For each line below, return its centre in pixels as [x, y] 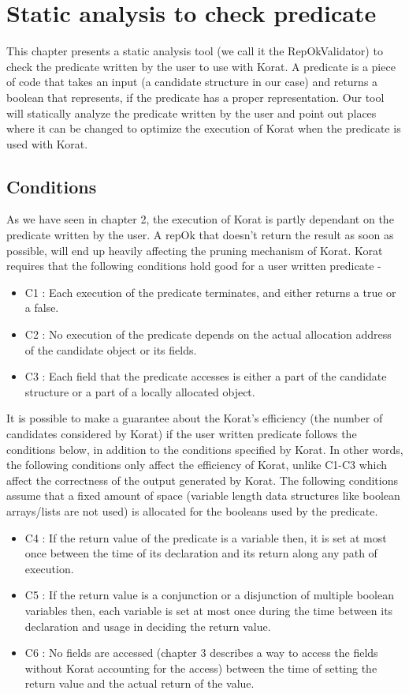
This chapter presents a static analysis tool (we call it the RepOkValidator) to [195, 51]
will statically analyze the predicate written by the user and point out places [191, 113]
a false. [42, 308]
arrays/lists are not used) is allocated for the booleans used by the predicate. [192, 510]
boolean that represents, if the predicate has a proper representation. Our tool [195, 97]
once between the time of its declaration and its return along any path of [201, 553]
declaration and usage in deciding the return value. [148, 626]
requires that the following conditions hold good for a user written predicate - [194, 266]
